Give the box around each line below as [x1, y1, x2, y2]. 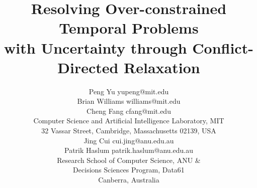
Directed [57, 57, 119, 77]
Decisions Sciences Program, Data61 [73, 164, 185, 175]
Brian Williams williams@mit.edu [77, 96, 181, 106]
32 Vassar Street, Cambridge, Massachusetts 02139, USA [41, 125, 216, 136]
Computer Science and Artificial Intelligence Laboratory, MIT [33, 115, 224, 126]
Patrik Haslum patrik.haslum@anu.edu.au [64, 145, 193, 155]
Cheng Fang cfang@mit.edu [87, 105, 171, 116]
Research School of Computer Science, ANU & [57, 154, 201, 165]
